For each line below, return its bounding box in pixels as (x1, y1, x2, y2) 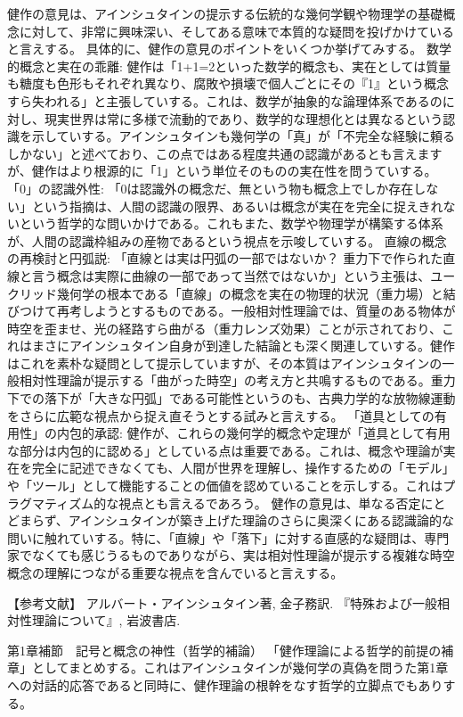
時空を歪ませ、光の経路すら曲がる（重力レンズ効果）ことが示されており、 (7, 318, 442, 337)
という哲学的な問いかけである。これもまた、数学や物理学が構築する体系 (19, 214, 443, 233)
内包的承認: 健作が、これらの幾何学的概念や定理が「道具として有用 (56, 424, 451, 442)
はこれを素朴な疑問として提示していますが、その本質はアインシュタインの (7, 353, 443, 372)
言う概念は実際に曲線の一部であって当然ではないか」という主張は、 (31, 266, 431, 284)
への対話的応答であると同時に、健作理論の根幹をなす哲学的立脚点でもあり (7, 675, 443, 694)
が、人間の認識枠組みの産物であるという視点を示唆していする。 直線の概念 (7, 231, 447, 250)
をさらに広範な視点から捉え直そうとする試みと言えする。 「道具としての (7, 406, 435, 424)
